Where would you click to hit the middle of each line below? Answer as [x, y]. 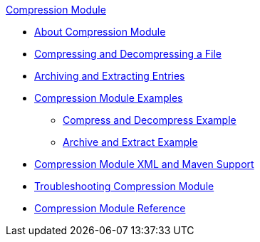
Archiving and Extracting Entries [110, 76]
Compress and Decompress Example [150, 120]
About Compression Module [100, 32]
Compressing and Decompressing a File [128, 54]
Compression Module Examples [109, 98]
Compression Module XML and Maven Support [144, 164]
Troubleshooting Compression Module [124, 186]
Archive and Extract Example [130, 142]
